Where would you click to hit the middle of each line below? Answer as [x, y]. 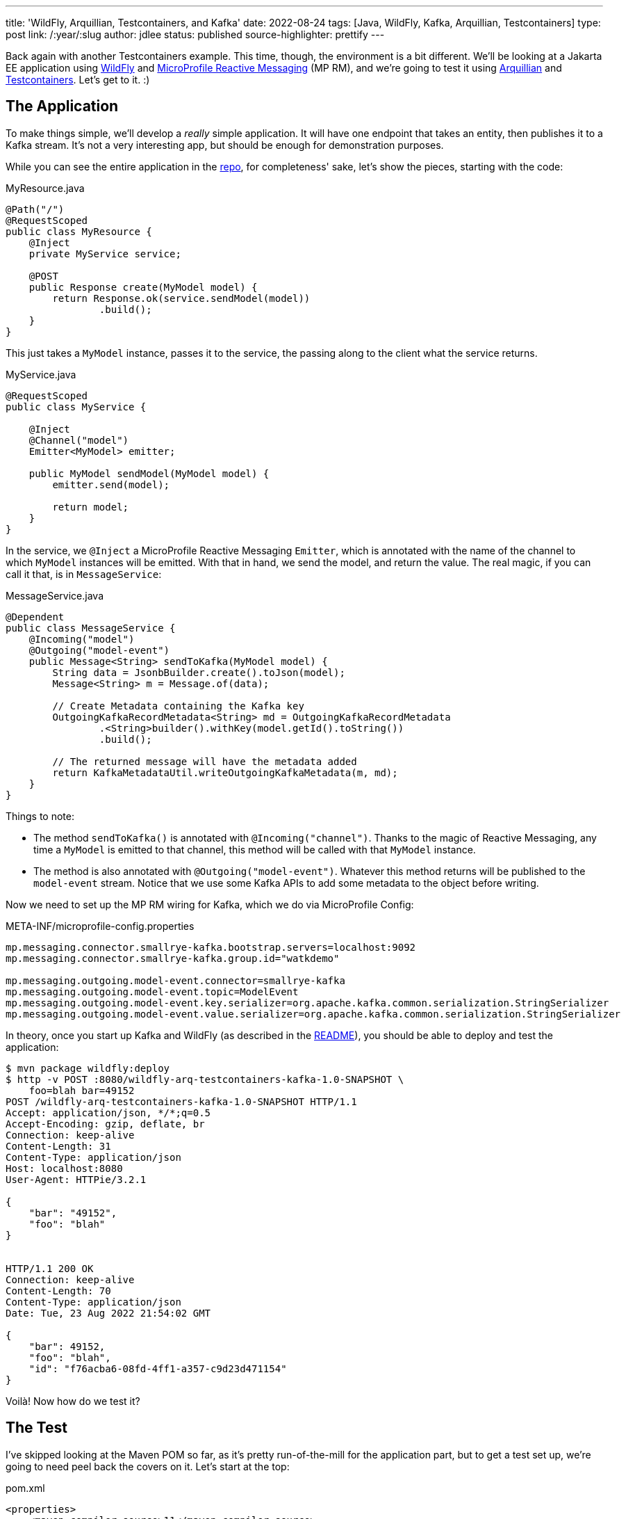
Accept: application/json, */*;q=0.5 [108, 1112]
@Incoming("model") [82, 639]
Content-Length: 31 [58, 1146]
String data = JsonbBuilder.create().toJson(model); [199, 672]
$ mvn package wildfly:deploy [88, 1068]
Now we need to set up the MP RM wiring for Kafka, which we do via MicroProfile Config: [210, 904]
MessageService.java [55, 595]
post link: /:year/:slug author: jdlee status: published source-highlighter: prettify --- [195, 34]
